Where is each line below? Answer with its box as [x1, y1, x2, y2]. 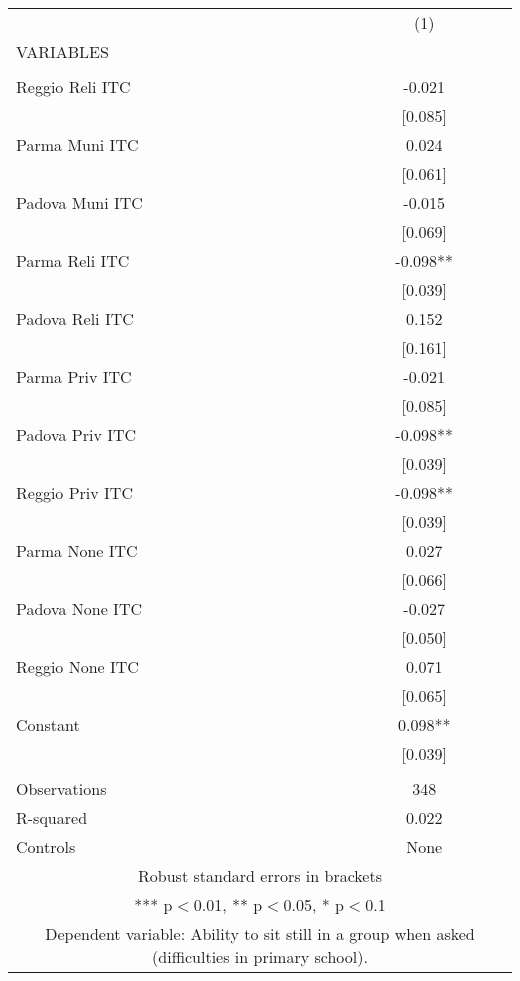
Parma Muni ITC [16, 133, 139, 156]
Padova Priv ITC [16, 423, 137, 446]
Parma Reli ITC [16, 249, 130, 272]
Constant [16, 713, 80, 736]
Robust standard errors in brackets [138, 864, 382, 887]
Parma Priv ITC [16, 365, 132, 388]
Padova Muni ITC [16, 191, 143, 214]
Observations [16, 777, 107, 800]
